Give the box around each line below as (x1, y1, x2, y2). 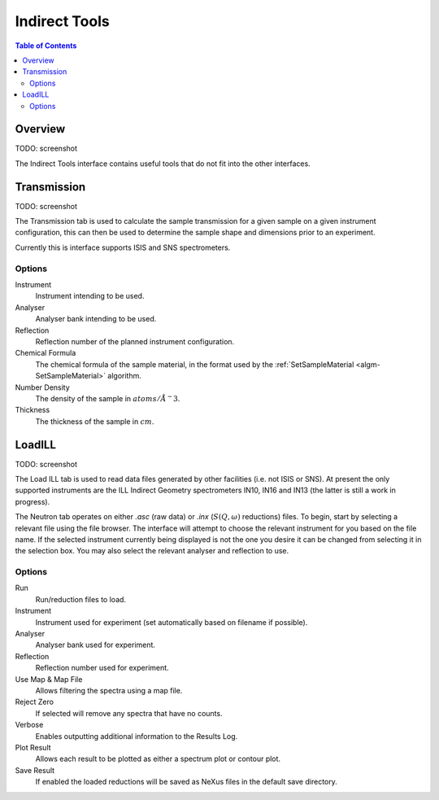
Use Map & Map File (15, 674, 83, 684)
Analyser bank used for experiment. (35, 640, 156, 650)
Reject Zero (15, 697, 54, 707)
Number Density (15, 383, 71, 392)
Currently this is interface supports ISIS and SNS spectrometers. (15, 243, 231, 252)
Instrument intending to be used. (35, 291, 145, 301)
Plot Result (15, 742, 52, 752)
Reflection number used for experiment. (35, 663, 170, 673)
